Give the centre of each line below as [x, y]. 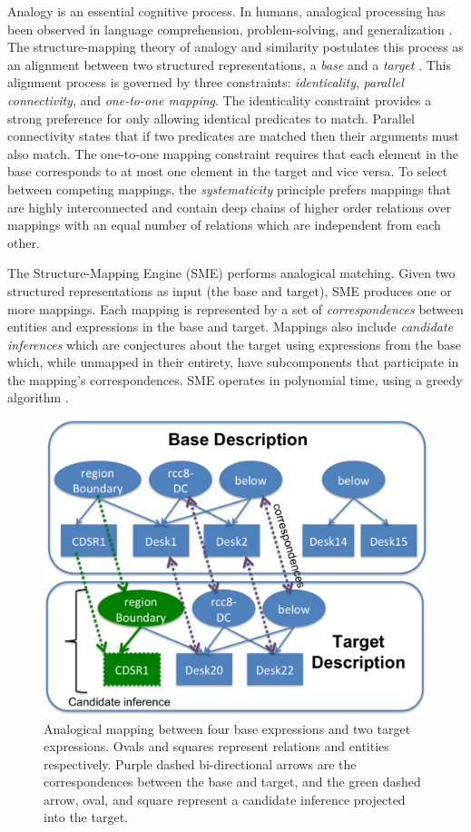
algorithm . [38, 397]
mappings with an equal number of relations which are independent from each [224, 225]
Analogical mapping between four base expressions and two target [227, 728]
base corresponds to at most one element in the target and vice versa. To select [228, 171]
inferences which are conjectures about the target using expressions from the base [234, 344]
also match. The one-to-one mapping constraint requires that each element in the [233, 153]
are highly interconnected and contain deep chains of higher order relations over [229, 207]
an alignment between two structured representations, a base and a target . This [229, 64]
